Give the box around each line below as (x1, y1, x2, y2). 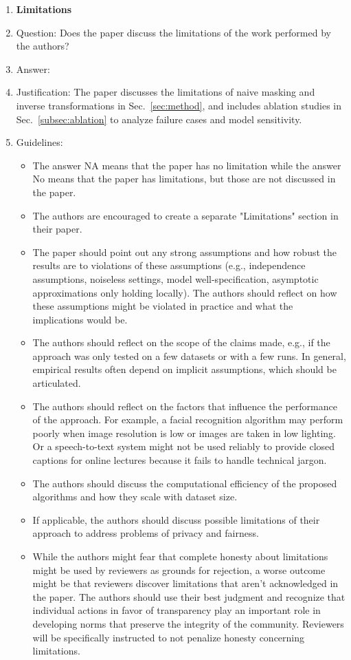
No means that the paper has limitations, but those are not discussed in (32, 171, 336, 186)
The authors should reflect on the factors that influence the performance (32, 398, 337, 413)
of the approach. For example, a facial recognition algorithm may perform (32, 412, 343, 427)
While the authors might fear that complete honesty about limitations (32, 549, 328, 563)
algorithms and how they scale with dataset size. (32, 489, 238, 504)
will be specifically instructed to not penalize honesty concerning (32, 630, 305, 644)
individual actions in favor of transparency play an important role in (32, 603, 321, 617)
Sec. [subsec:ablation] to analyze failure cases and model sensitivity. (16, 111, 302, 126)
